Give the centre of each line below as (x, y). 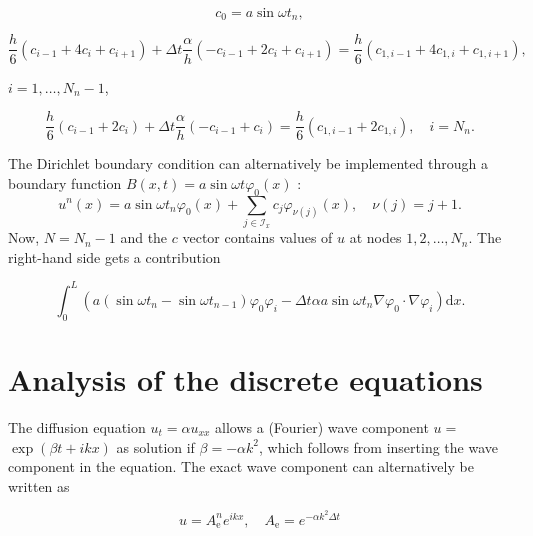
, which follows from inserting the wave (379, 446)
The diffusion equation (77, 426)
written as (39, 485)
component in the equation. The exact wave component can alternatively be (241, 466)
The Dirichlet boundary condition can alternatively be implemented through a (248, 163)
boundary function (65, 182)
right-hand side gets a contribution (114, 256)
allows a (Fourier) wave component (322, 426)
